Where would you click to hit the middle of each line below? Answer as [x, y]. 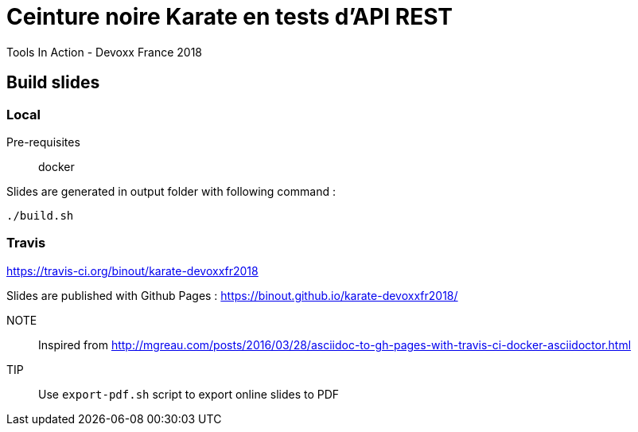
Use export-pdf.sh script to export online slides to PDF [189, 394]
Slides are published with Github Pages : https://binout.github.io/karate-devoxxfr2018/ [232, 295]
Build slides [53, 83]
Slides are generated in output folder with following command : [171, 191]
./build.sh [40, 215]
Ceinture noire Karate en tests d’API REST [230, 17]
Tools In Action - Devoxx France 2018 [104, 52]
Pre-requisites [43, 142]
